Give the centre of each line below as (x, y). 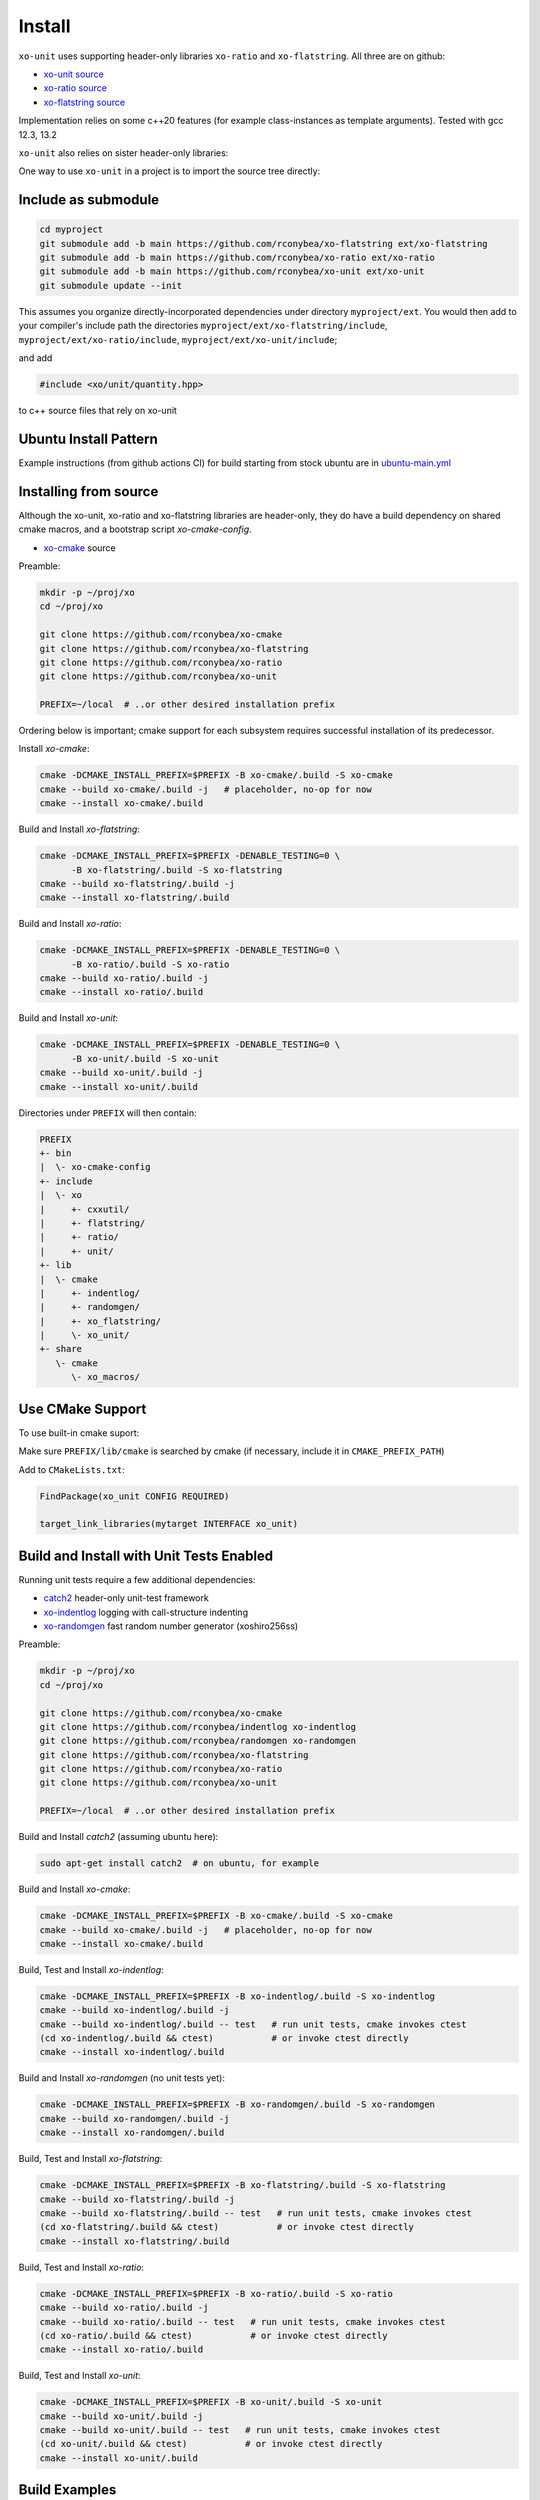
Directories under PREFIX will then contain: (107, 1112)
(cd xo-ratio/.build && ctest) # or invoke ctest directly (213, 2335)
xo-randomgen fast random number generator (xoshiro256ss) (171, 1626)
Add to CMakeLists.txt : (71, 1469)
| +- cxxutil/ (84, 1209)
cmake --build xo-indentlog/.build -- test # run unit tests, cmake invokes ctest (253, 2024)
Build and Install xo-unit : (68, 1018)
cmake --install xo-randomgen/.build (132, 2133)
